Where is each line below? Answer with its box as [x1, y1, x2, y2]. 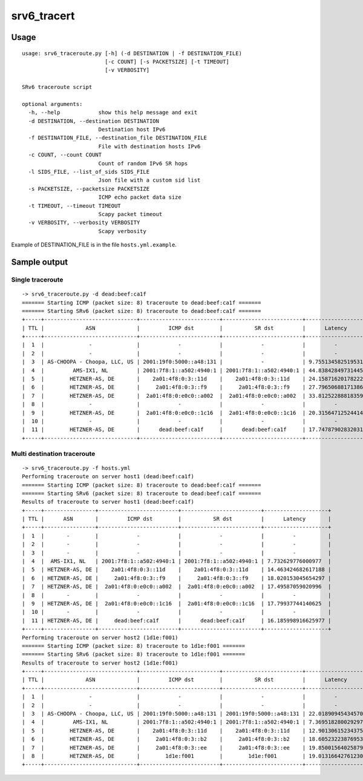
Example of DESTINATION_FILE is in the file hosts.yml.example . [11, 241, 177, 248]
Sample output [11, 257, 68, 267]
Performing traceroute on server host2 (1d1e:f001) [22, 634, 178, 641]
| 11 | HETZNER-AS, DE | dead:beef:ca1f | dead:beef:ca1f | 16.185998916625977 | [22, 617, 332, 624]
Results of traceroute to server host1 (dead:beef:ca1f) [22, 498, 195, 506]
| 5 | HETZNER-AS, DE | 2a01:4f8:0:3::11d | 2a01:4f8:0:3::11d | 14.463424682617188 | [22, 566, 332, 573]
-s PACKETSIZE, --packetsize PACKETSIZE [28, 185, 150, 192]
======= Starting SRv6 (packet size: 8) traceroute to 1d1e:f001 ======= [22, 651, 246, 658]
